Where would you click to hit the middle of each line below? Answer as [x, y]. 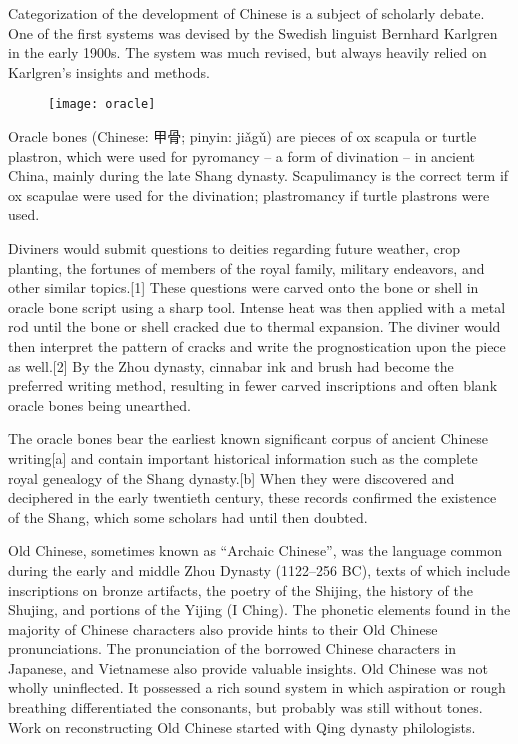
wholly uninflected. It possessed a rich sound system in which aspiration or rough [257, 687]
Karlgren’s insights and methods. [109, 71]
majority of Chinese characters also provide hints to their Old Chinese [223, 628]
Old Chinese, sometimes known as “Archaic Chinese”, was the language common [255, 550]
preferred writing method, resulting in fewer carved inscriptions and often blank [253, 385]
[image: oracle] [102, 104]
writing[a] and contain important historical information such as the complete [243, 457]
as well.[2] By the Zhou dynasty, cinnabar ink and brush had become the [231, 365]
